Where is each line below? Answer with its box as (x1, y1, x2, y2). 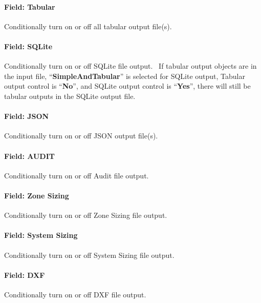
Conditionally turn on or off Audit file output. (4, 170, 149, 180)
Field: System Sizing (4, 230, 78, 240)
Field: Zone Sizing (4, 190, 69, 200)
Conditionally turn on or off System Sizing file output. (4, 249, 175, 260)
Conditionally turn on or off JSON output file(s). (4, 130, 158, 141)
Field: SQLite (4, 41, 53, 51)
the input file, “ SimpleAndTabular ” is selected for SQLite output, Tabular (4, 70, 245, 81)
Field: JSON (4, 111, 49, 122)
